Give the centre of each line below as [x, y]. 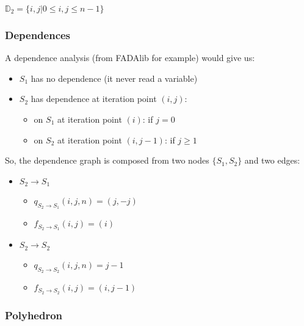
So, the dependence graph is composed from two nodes [107, 160]
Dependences [38, 34]
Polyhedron [34, 315]
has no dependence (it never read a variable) [114, 78]
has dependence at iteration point [94, 99]
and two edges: [272, 160]
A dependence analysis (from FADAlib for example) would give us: [130, 58]
